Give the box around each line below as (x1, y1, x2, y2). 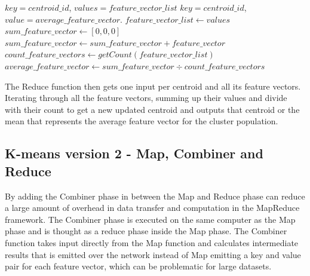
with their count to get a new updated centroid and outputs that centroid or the (5, 103, 300, 115)
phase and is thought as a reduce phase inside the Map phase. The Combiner (5, 225, 287, 237)
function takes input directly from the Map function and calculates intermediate (5, 236, 299, 249)
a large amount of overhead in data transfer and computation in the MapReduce (5, 201, 300, 214)
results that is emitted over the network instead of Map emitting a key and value (5, 248, 301, 260)
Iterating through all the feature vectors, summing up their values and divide (5, 91, 287, 104)
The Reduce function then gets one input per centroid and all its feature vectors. (5, 79, 301, 92)
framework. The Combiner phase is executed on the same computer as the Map (5, 213, 296, 225)
